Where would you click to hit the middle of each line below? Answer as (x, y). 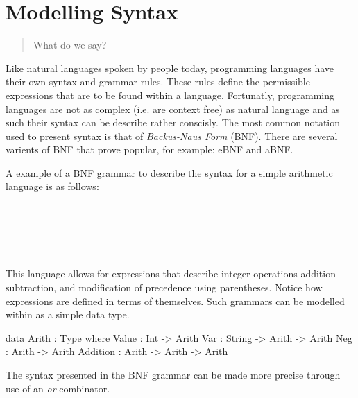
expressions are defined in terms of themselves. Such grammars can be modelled (175, 301)
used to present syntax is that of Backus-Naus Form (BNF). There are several (172, 136)
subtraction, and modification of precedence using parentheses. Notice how (164, 287)
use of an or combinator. (58, 388)
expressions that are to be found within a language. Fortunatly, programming (170, 95)
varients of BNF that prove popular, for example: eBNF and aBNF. (150, 149)
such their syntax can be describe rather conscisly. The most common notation (173, 122)
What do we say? (70, 45)
